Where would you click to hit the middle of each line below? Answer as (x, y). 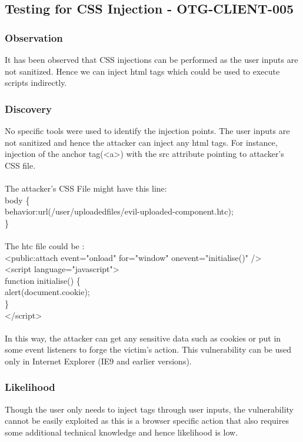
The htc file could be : (45, 245)
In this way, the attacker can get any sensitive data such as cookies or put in (143, 338)
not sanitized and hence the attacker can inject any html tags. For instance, (141, 142)
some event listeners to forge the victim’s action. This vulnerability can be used (148, 349)
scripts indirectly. (36, 83)
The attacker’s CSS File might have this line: (86, 188)
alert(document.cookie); (47, 292)
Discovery (29, 108)
